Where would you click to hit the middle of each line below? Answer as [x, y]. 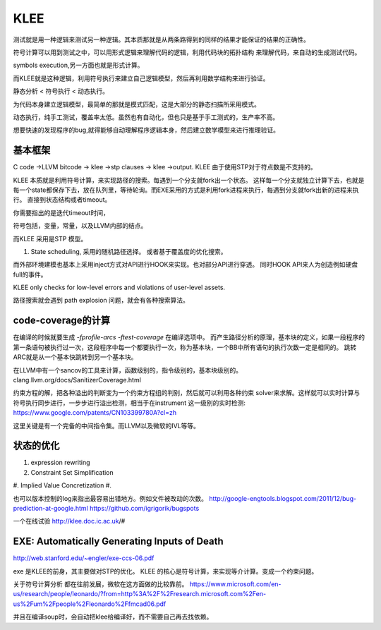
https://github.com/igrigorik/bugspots [144, 508]
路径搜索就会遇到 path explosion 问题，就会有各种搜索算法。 [101, 301]
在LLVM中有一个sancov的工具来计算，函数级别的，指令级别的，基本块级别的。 [128, 370]
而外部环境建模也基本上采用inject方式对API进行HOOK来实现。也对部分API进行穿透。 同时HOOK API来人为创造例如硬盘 [186, 265]
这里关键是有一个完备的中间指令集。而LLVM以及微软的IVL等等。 [107, 425]
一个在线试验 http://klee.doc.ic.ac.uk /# [69, 521]
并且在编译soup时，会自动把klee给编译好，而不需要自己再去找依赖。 [113, 617]
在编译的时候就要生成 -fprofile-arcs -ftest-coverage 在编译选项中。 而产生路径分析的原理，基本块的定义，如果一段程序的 [189, 337]
